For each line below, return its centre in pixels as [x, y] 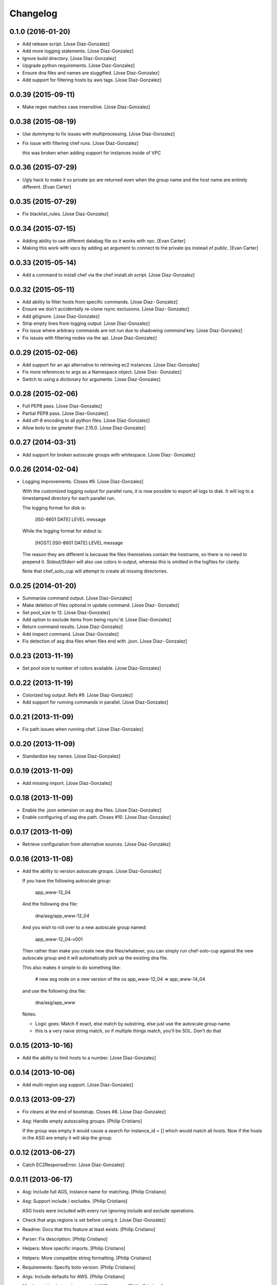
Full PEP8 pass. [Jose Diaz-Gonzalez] [62, 406]
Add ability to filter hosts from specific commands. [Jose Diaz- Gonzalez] [100, 302]
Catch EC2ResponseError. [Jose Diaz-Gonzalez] [74, 1165]
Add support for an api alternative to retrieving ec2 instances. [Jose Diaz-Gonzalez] [111, 364]
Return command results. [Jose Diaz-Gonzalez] [73, 627]
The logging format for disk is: [54, 508]
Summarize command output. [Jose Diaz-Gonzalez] [77, 598]
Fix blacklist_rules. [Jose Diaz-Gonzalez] [65, 214]
